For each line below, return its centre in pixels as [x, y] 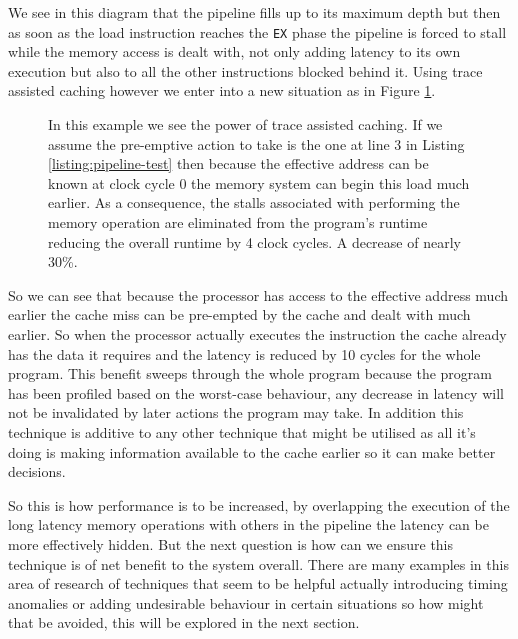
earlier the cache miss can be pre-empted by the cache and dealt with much [239, 314]
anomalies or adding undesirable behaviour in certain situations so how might [246, 602]
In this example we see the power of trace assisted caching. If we [245, 124]
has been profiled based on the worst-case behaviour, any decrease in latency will [256, 392]
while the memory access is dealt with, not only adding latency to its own [234, 51]
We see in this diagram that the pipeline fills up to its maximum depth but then [254, 12]
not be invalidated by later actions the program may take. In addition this [236, 412]
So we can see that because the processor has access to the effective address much [258, 294]
